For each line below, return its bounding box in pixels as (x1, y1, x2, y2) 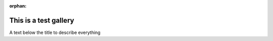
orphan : (9, 3, 27, 9)
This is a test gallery (9, 16, 74, 25)
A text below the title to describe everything (9, 29, 101, 35)
